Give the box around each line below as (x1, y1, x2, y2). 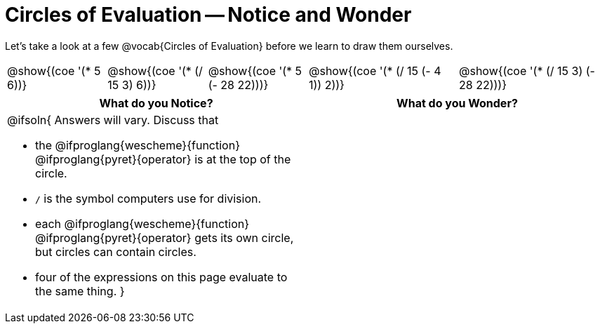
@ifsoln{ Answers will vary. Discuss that (7, 112, 219, 127)
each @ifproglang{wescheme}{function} (35, 216, 249, 231)
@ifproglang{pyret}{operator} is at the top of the (35, 152, 291, 166)
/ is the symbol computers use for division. (35, 191, 262, 206)
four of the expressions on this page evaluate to (35, 269, 288, 284)
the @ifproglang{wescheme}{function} (35, 137, 240, 152)
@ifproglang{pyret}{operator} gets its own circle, (35, 230, 294, 245)
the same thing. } (35, 283, 125, 298)
